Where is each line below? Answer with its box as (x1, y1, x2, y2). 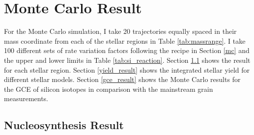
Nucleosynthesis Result (4, 117, 124, 133)
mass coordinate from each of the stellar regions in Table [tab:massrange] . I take (4, 35, 246, 46)
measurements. (4, 93, 49, 104)
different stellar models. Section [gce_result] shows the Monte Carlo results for (4, 74, 241, 84)
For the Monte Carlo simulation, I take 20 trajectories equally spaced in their (4, 26, 237, 36)
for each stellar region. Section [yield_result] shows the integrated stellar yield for (4, 64, 250, 75)
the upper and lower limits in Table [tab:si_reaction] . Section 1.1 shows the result (4, 54, 251, 65)
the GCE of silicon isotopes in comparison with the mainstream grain (4, 83, 213, 94)
